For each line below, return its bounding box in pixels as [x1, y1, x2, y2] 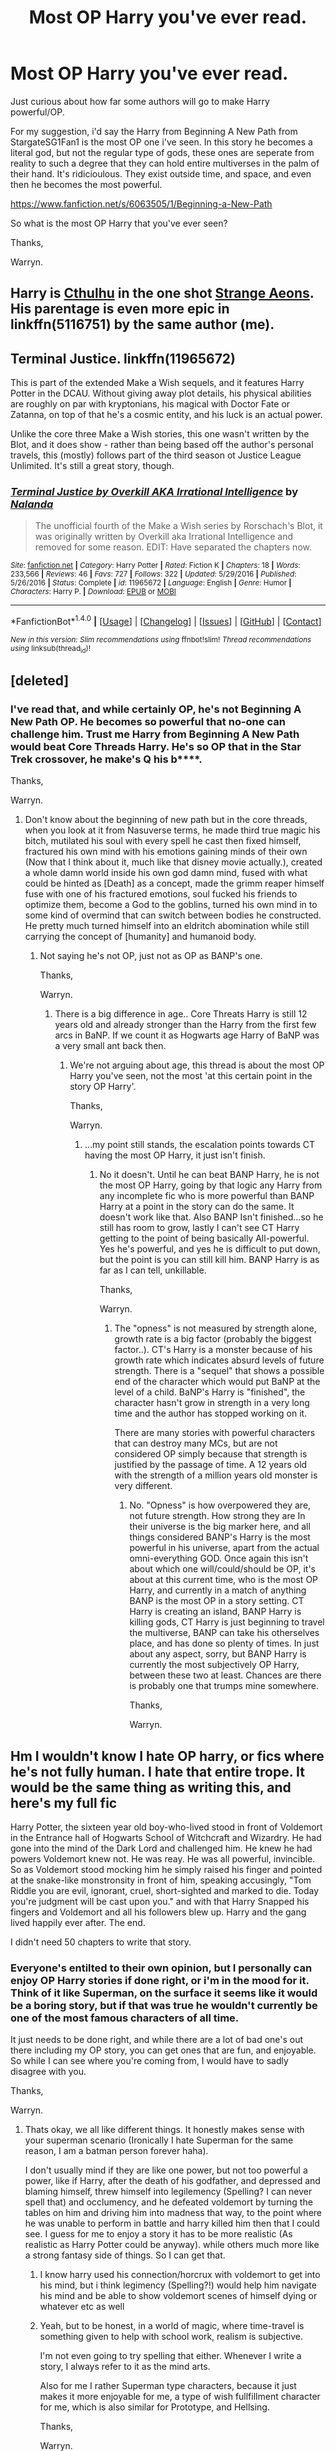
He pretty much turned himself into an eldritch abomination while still [24, 920, 310, 932]
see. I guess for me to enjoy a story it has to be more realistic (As [24, 2228, 293, 2240]
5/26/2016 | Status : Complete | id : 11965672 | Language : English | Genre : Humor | [10, 578, 292, 588]
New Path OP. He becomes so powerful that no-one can [10, 714, 286, 728]
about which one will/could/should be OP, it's [129, 1563, 316, 1575]
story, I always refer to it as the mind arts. [39, 2361, 211, 2373]
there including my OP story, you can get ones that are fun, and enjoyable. [10, 2044, 317, 2056]
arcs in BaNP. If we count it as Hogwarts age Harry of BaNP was [54, 1029, 320, 1041]
